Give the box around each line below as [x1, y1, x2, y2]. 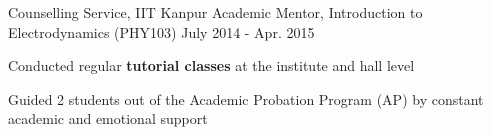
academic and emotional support [8, 108, 208, 129]
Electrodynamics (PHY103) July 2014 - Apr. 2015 [8, 21, 315, 42]
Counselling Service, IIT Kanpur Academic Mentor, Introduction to [8, 2, 423, 22]
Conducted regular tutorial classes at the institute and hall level [8, 55, 415, 76]
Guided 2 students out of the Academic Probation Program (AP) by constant [8, 88, 484, 109]
